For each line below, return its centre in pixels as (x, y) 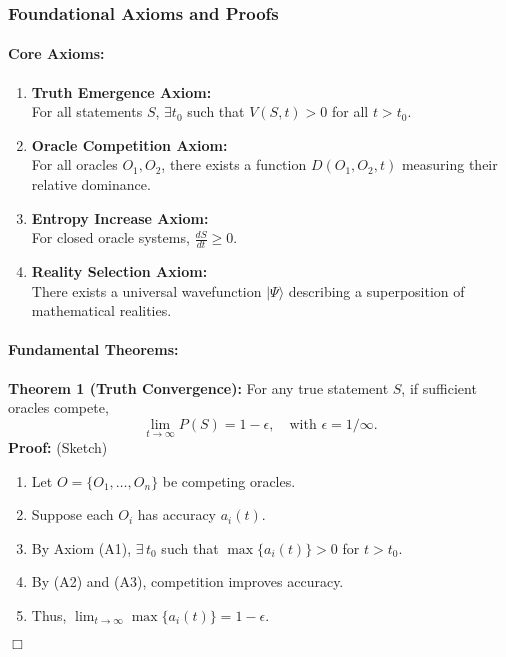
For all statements (87, 111)
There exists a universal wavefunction (146, 290)
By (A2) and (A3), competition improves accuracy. (187, 581)
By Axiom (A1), (81, 547)
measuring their (449, 164)
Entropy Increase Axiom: (120, 217)
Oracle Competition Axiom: (129, 144)
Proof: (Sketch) (58, 447)
